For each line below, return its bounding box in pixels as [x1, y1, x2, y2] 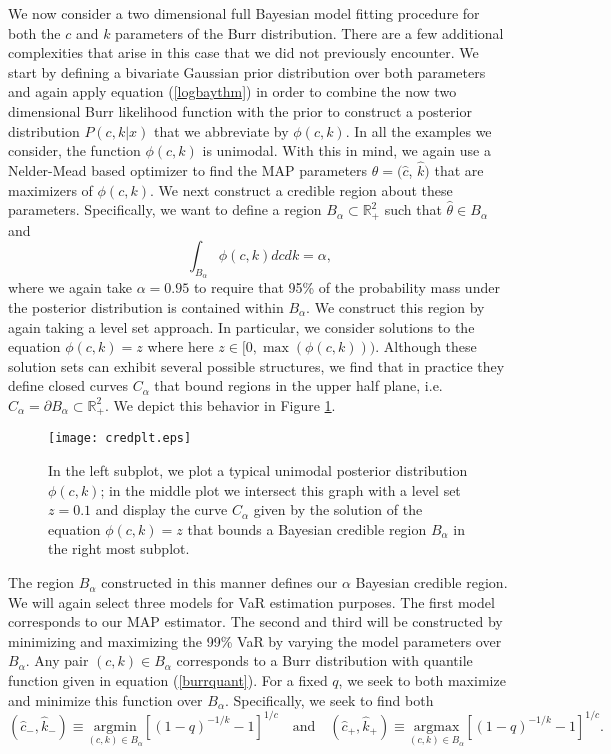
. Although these [375, 336, 477, 357]
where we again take [8, 277, 133, 298]
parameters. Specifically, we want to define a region [8, 199, 322, 220]
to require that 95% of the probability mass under [193, 277, 500, 298]
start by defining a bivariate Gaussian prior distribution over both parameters [8, 61, 486, 82]
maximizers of [8, 179, 93, 200]
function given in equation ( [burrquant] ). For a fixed [8, 670, 328, 691]
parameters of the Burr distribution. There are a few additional [115, 22, 504, 43]
